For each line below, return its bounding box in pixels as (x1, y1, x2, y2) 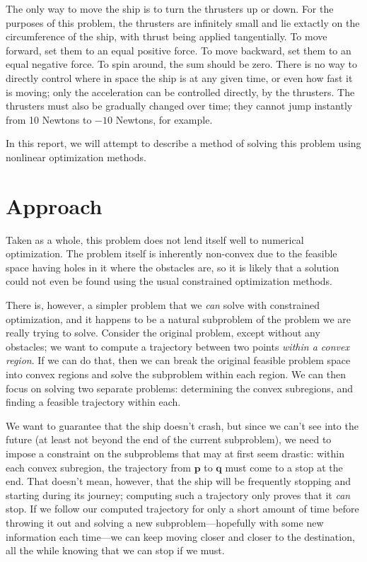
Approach (6, 191, 103, 220)
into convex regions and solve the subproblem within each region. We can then (6, 367, 346, 381)
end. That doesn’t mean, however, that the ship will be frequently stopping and (6, 474, 351, 488)
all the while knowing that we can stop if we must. (6, 543, 225, 558)
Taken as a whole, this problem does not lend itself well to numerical (6, 232, 304, 247)
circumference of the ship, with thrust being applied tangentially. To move (6, 29, 327, 44)
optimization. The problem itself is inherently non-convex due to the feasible (6, 246, 337, 261)
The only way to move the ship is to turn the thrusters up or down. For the (6, 1, 334, 16)
